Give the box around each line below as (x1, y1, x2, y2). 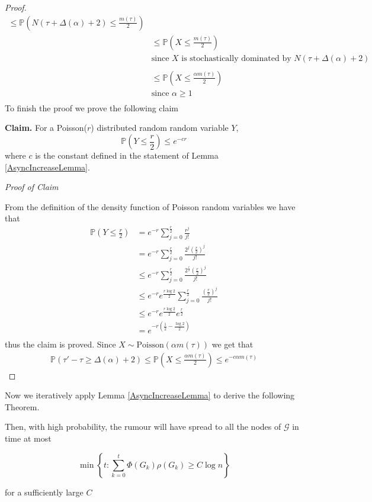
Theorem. (5, 400, 40, 413)
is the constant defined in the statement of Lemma (35, 149, 219, 161)
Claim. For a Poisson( (5, 121, 88, 134)
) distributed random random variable (91, 121, 229, 134)
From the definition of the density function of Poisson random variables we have (5, 200, 296, 213)
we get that (211, 337, 254, 350)
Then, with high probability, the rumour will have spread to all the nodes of (5, 420, 281, 433)
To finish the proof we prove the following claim (5, 101, 178, 114)
